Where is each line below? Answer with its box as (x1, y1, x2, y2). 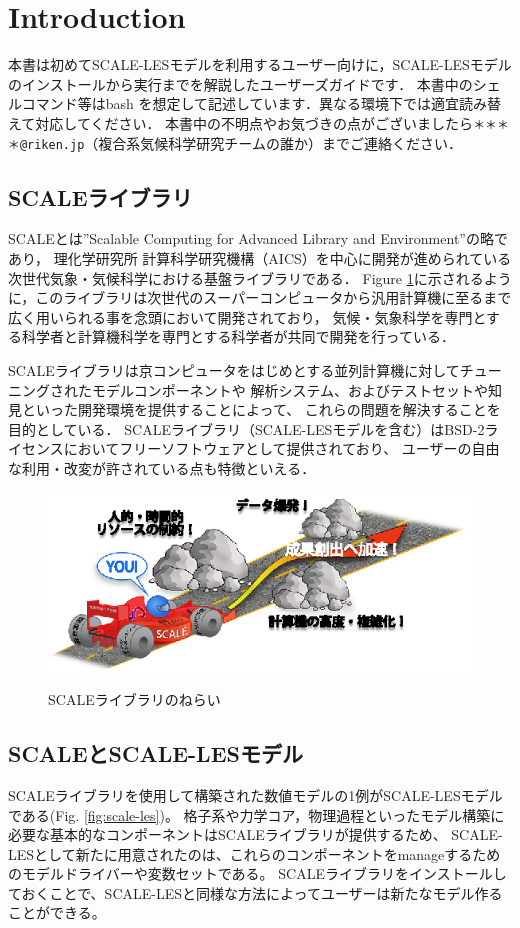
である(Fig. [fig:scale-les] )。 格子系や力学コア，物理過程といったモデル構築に (8, 804, 505, 825)
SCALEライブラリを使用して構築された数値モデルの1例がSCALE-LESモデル (8, 784, 503, 805)
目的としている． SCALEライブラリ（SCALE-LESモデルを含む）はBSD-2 (8, 418, 485, 439)
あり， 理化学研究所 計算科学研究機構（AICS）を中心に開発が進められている (8, 248, 512, 269)
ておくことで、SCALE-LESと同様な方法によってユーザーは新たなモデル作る (8, 882, 503, 903)
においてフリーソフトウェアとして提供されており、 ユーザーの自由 (63, 438, 500, 459)
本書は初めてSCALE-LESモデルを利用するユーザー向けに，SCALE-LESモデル (8, 54, 512, 75)
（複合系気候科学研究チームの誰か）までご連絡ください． (84, 132, 462, 153)
